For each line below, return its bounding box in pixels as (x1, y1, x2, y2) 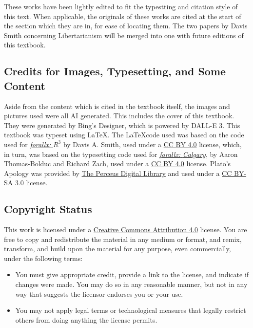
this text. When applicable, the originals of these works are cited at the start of (4, 11, 241, 21)
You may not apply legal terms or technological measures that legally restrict (15, 305, 246, 315)
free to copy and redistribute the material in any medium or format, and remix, (4, 234, 242, 244)
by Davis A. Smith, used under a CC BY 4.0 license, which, (63, 139, 242, 149)
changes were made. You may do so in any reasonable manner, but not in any (15, 279, 248, 289)
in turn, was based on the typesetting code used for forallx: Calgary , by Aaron (4, 149, 238, 159)
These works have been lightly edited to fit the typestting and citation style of (4, 1, 238, 11)
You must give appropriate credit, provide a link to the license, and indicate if (15, 269, 249, 280)
